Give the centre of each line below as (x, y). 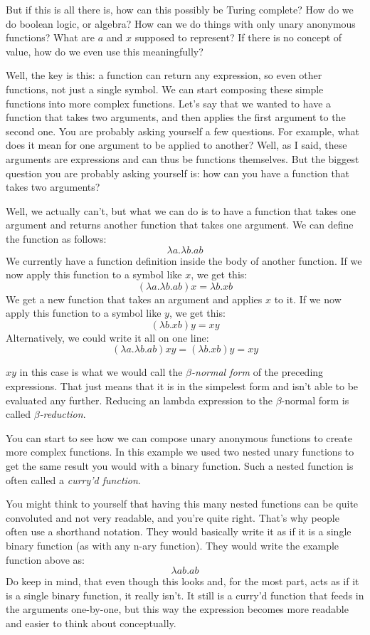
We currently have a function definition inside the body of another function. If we (184, 260)
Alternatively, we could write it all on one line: (107, 337)
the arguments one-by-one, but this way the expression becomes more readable (177, 609)
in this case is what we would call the (101, 372)
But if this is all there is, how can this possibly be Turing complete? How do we (180, 9)
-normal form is (315, 400)
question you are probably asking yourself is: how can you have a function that (178, 173)
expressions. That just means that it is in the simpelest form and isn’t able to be (182, 386)
